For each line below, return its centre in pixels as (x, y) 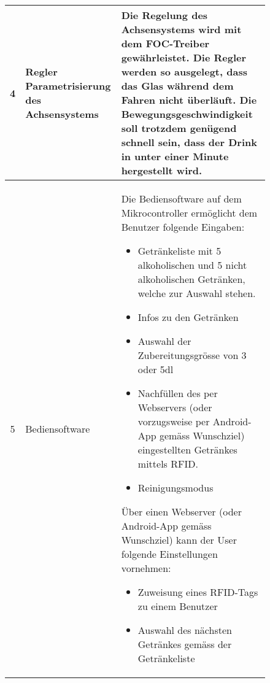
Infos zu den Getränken (188, 317)
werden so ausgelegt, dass (184, 71)
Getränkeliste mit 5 (179, 251)
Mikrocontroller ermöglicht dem (189, 213)
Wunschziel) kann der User (179, 540)
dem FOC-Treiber (165, 43)
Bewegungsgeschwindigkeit (187, 114)
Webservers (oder (175, 407)
